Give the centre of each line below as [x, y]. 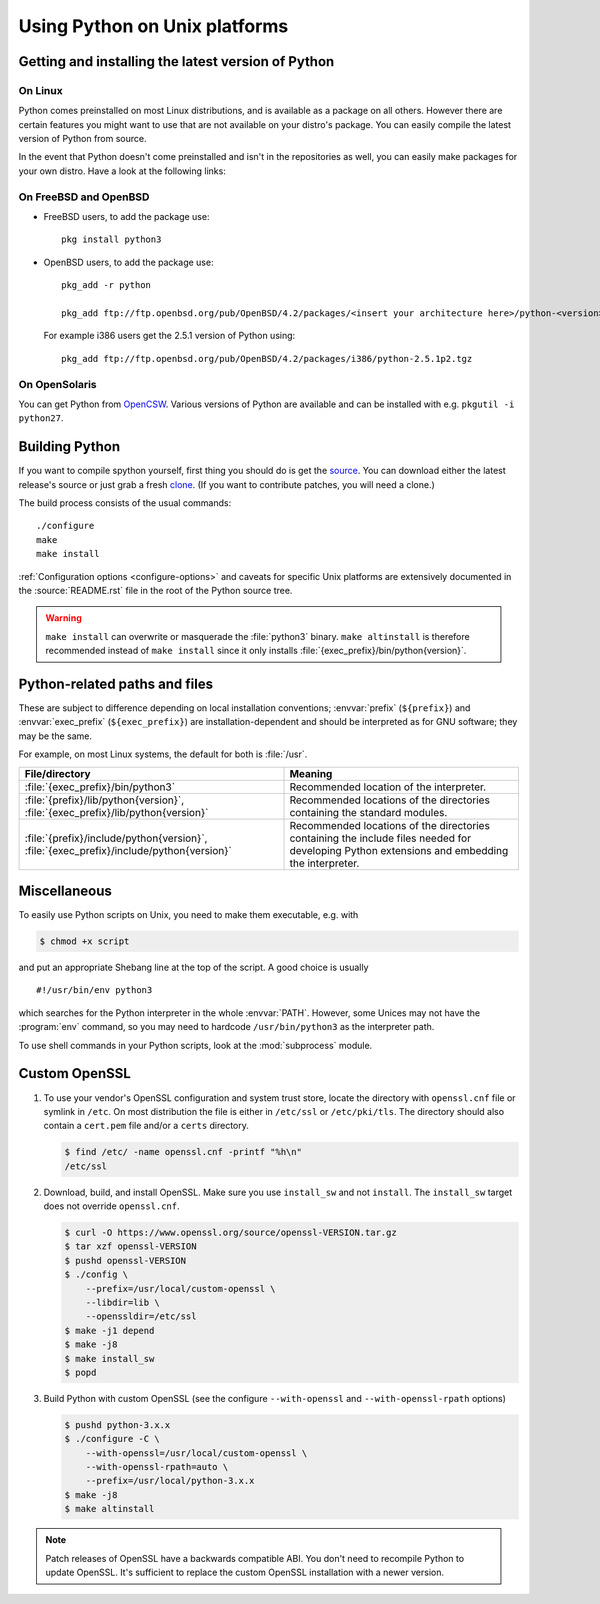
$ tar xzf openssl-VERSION [130, 1246]
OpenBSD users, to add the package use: [128, 262]
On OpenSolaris [57, 384]
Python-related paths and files [116, 683]
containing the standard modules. [368, 812]
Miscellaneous [65, 890]
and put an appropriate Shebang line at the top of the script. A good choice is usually [193, 967]
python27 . [41, 418]
